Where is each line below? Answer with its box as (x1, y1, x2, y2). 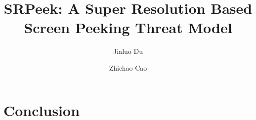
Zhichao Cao (109, 62, 147, 73)
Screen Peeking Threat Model (24, 17, 232, 38)
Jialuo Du (113, 46, 143, 56)
